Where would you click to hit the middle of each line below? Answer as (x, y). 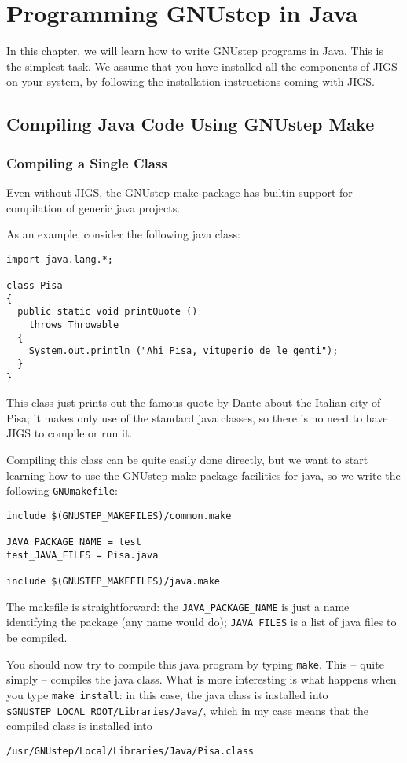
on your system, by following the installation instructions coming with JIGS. (191, 81)
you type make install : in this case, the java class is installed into (167, 694)
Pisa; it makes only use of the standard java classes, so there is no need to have (197, 417)
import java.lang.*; (60, 259)
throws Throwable (74, 324)
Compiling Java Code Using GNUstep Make (191, 124)
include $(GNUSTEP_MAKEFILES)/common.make (119, 516)
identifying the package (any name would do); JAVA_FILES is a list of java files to (202, 622)
